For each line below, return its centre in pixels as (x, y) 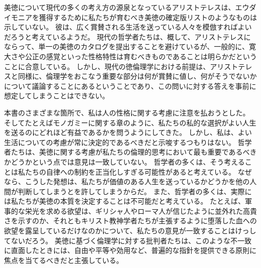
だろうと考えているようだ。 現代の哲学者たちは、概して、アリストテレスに (127, 36)
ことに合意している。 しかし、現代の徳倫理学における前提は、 (107, 66)
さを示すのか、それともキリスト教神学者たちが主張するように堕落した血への (130, 221)
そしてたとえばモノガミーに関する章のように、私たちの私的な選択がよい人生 (130, 122)
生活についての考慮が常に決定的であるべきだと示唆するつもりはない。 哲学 (128, 142)
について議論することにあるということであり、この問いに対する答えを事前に (130, 86)
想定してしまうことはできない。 (57, 96)
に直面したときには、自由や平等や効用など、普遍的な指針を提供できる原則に (130, 250)
